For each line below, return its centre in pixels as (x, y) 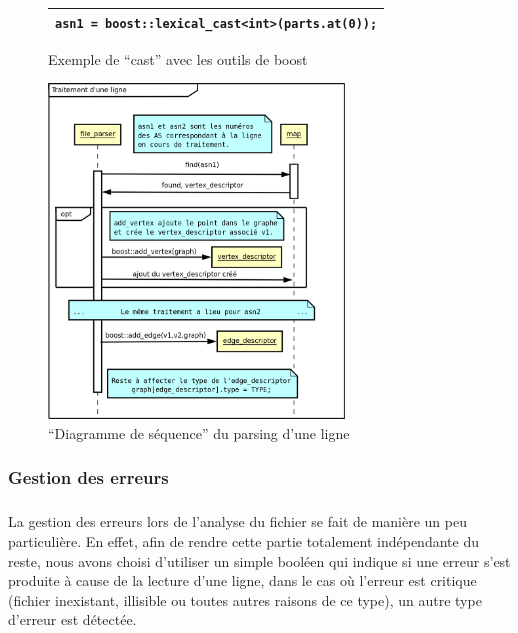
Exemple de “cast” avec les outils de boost (178, 58)
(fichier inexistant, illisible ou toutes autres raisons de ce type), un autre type (245, 599)
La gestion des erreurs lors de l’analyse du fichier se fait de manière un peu (237, 521)
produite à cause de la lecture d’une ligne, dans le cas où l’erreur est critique (242, 580)
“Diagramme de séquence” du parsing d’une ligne (199, 432)
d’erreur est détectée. (72, 619)
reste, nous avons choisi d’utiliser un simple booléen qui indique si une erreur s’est (259, 560)
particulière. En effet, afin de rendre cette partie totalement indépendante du (243, 541)
